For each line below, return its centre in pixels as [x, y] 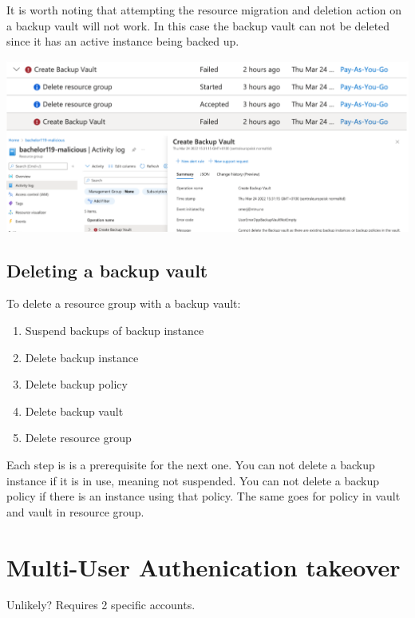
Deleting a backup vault [107, 270]
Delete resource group [78, 438]
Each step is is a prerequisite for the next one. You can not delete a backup [191, 464]
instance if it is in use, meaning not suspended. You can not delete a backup [193, 480]
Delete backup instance [82, 357]
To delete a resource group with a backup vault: [124, 303]
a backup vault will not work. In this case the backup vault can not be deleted [198, 25]
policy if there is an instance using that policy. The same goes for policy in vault [204, 496]
